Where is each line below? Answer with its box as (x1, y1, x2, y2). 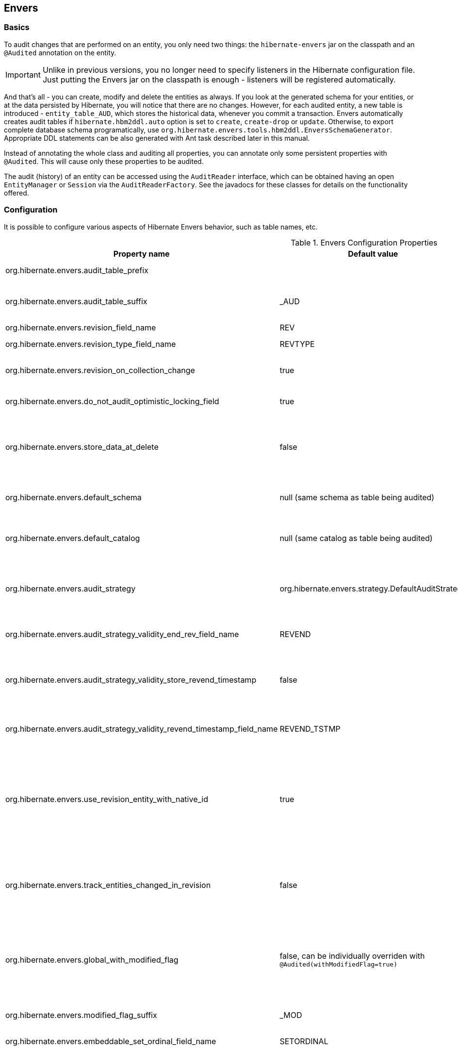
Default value (348, 248, 398, 259)
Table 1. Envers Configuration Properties (291, 237, 438, 247)
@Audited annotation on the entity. (4, 48, 116, 57)
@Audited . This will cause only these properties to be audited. (4, 157, 204, 165)
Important (5, 69, 41, 80)
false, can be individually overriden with (279, 951, 425, 961)
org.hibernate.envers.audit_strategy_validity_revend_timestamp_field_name (5, 724, 278, 734)
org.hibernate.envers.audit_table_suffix (5, 296, 147, 306)
